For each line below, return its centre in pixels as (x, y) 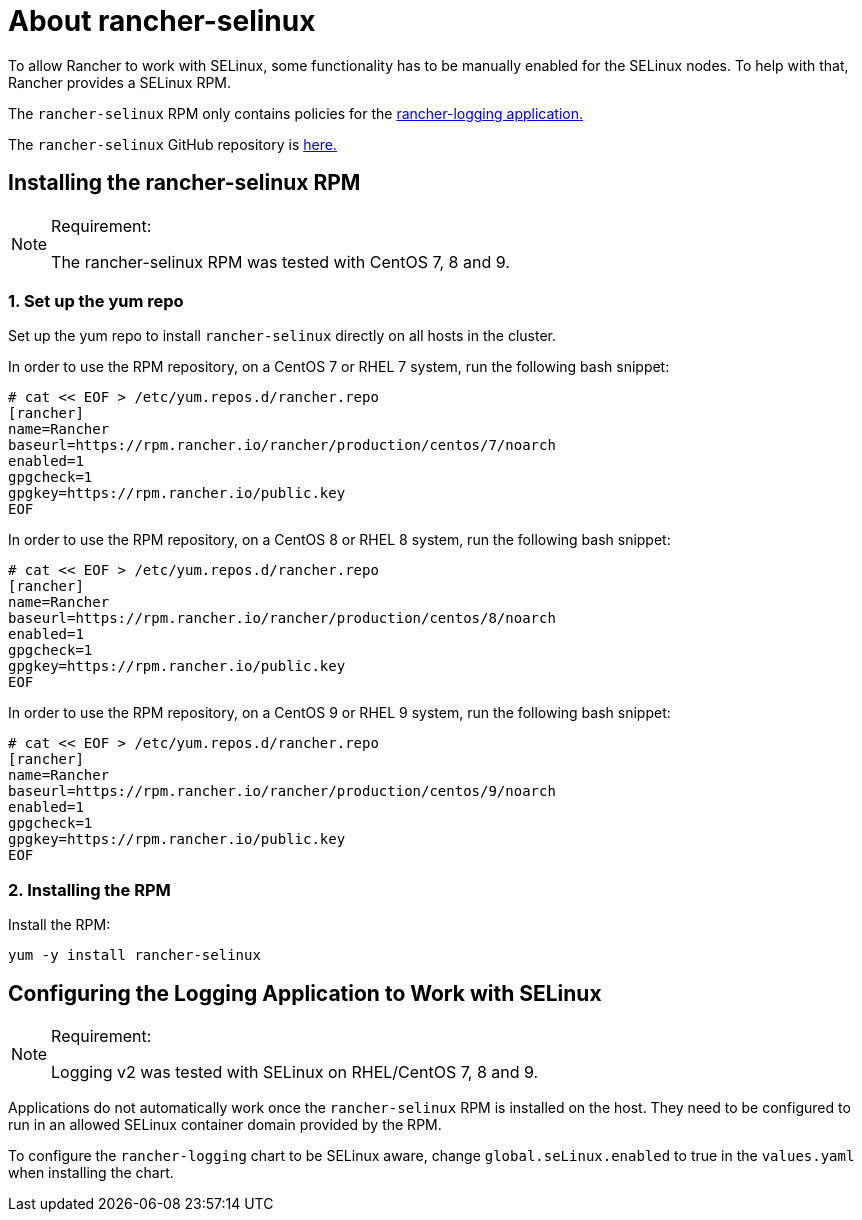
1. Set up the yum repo (96, 300)
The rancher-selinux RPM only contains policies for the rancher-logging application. (295, 113)
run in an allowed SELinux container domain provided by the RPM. (225, 1124)
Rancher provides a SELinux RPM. (120, 82)
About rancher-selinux (162, 21)
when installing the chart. (91, 1172)
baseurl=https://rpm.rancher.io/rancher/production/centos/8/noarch (282, 618)
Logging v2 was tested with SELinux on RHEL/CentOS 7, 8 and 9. (295, 1071)
